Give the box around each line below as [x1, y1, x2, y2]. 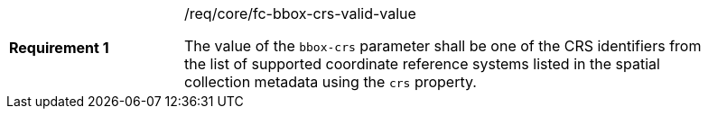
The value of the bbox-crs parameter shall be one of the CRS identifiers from [184, 37, 702, 55]
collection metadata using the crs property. [184, 73, 477, 91]
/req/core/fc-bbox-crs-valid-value [184, 4, 416, 22]
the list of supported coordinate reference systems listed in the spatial [184, 55, 660, 73]
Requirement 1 [9, 39, 109, 57]
